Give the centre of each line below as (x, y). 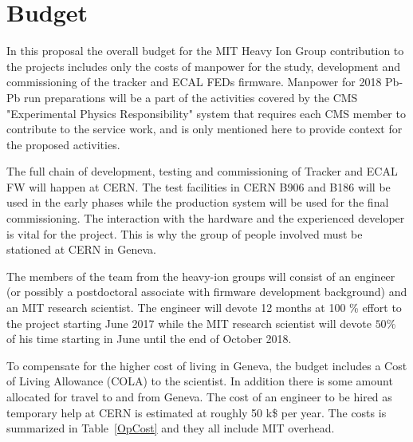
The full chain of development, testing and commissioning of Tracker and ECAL (202, 171)
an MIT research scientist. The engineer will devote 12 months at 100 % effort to (204, 308)
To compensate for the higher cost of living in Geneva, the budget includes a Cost (207, 365)
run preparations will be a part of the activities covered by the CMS (191, 97)
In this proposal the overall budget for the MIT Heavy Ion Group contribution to (205, 51)
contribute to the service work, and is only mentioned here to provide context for (205, 129)
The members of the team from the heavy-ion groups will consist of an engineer (201, 276)
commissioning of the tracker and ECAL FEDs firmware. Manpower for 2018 (194, 82)
